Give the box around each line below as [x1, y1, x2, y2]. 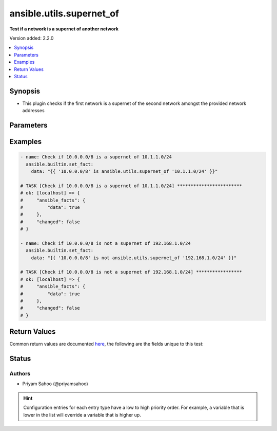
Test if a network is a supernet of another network [9, 26, 119, 32]
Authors [9, 370, 31, 378]
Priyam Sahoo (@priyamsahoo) [22, 381, 88, 387]
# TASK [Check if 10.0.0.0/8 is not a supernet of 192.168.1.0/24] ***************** [20, 269, 242, 275]
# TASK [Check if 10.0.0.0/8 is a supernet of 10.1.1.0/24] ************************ [20, 183, 242, 189]
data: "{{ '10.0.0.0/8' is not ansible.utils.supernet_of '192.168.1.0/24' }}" [31, 255, 237, 261]
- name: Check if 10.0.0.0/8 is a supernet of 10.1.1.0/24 [20, 154, 172, 160]
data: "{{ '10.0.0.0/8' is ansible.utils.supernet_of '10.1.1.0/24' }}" [31, 168, 218, 174]
